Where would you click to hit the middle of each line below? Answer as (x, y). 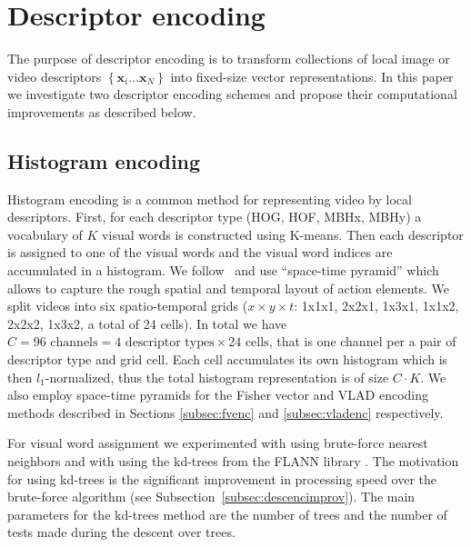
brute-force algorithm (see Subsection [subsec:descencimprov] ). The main (211, 497)
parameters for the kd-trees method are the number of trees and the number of (227, 514)
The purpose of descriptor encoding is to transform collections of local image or (229, 59)
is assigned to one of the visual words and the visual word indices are (200, 252)
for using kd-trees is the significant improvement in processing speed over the (222, 478)
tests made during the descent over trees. (121, 532)
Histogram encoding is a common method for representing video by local (210, 199)
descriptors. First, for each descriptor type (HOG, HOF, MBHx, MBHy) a (215, 217)
